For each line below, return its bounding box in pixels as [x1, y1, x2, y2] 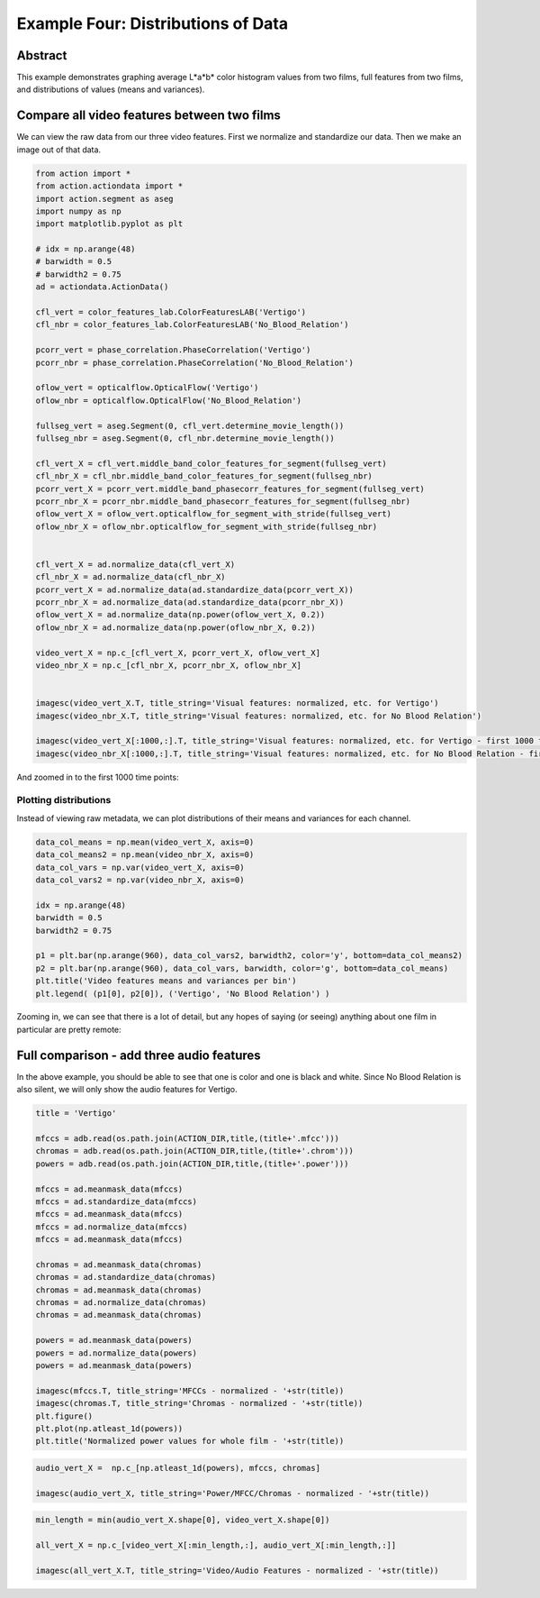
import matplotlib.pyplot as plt [35, 219, 184, 229]
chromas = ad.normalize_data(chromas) [35, 1298, 207, 1308]
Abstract [16, 48, 67, 63]
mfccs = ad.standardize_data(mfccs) [35, 1196, 198, 1207]
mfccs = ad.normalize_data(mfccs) [35, 1221, 188, 1232]
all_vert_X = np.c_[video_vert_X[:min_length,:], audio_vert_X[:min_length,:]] [35, 1540, 397, 1550]
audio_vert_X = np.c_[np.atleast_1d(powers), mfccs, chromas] [35, 1463, 321, 1473]
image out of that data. [16, 144, 102, 155]
